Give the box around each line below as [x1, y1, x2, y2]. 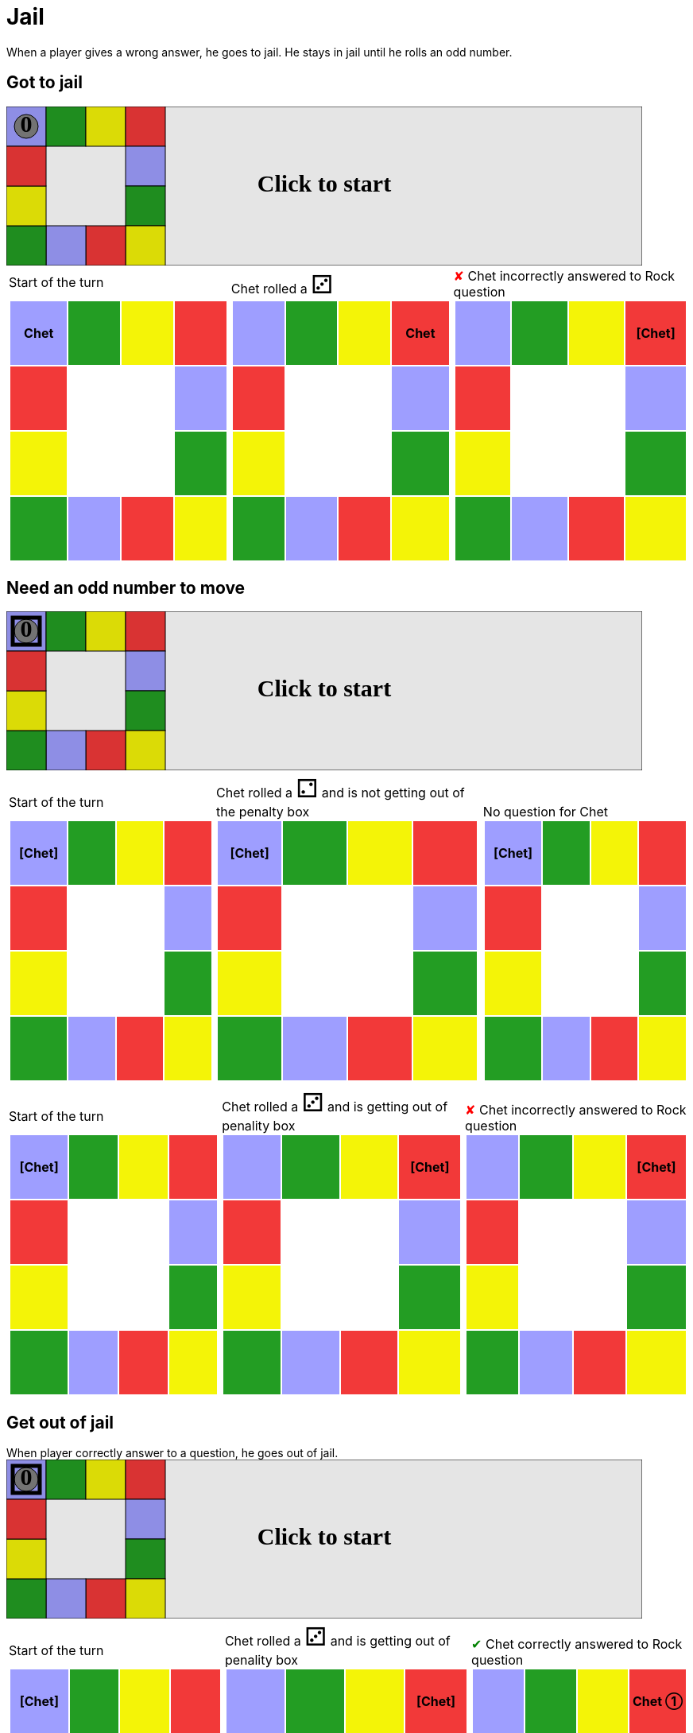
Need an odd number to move [6, 578, 246, 599]
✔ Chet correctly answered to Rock [471, 1636, 683, 1653]
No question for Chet [482, 804, 608, 820]
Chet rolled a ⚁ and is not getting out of [216, 773, 465, 804]
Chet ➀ [632, 1693, 683, 1710]
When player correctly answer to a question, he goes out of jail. [6, 1446, 339, 1460]
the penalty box [216, 804, 310, 820]
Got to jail [6, 72, 83, 93]
